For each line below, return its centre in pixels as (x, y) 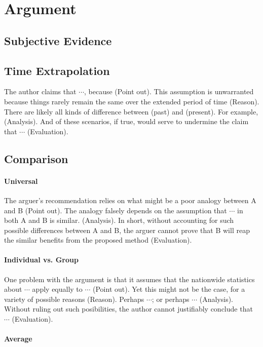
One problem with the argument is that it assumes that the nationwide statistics (129, 279)
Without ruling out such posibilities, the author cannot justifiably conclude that (128, 309)
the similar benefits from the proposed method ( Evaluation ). (98, 240)
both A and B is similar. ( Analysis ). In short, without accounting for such (119, 220)
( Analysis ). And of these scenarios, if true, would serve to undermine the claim (126, 121)
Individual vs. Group (41, 260)
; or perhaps (171, 299)
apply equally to (57, 289)
